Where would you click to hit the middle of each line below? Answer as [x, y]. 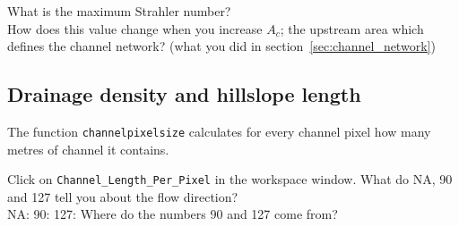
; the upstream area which [352, 28]
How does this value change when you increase [135, 28]
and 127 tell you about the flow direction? [123, 196]
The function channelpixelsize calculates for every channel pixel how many [219, 131]
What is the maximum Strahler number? [119, 11]
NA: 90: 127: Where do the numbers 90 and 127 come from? [173, 214]
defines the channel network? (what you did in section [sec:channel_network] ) [221, 46]
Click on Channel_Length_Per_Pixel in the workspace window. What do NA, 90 [230, 179]
